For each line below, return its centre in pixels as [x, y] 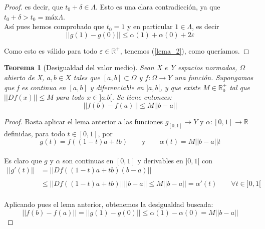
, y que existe [180, 87]
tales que [87, 77]
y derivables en [160, 160]
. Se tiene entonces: [142, 97]
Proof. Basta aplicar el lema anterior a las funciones [84, 121]
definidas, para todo [35, 133]
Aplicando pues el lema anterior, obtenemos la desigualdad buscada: [109, 204]
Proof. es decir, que [34, 7]
